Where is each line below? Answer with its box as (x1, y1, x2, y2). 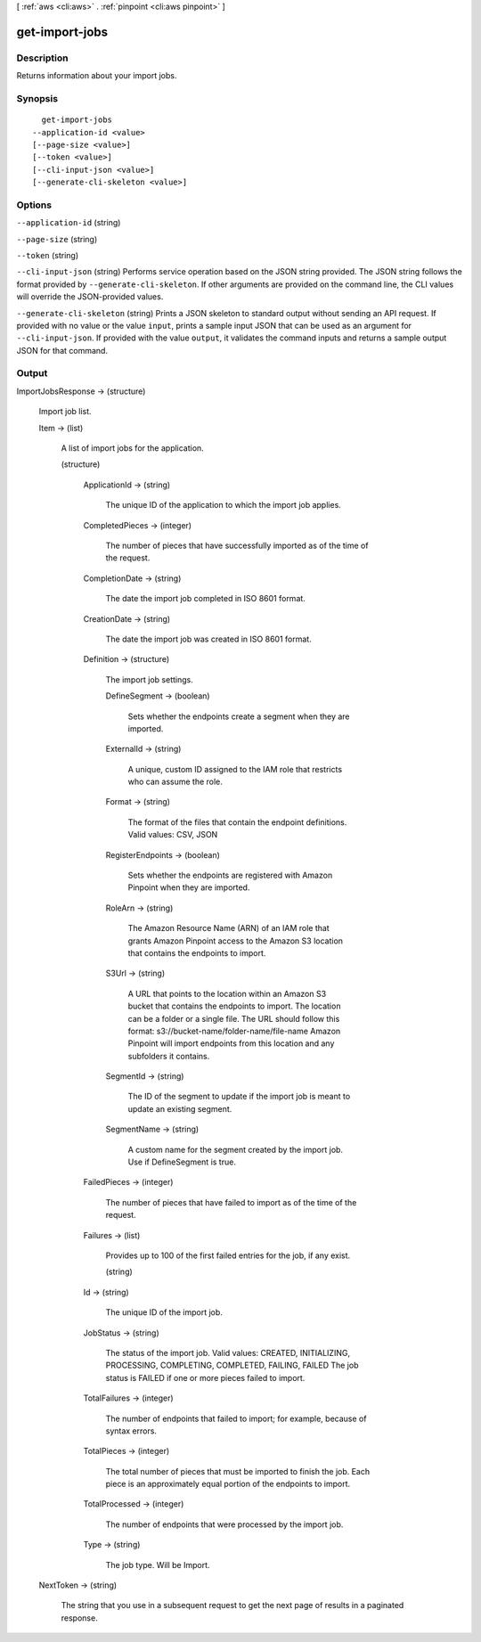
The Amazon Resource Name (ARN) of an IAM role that (127, 923, 330, 934)
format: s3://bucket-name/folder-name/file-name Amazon (127, 1025, 341, 1036)
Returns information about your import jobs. (16, 70, 177, 81)
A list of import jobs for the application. (61, 443, 204, 453)
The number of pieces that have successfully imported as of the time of (105, 540, 369, 551)
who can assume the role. (127, 776, 223, 788)
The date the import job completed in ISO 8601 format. (105, 593, 306, 604)
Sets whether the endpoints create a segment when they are (127, 711, 351, 722)
